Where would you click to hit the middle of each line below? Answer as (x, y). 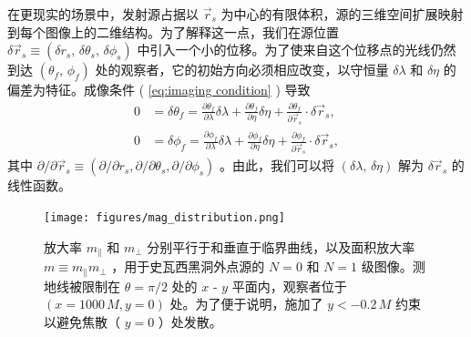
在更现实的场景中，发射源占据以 (103, 14)
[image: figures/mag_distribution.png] (164, 217)
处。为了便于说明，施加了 (246, 304)
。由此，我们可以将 (277, 165)
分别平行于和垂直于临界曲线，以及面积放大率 (281, 246)
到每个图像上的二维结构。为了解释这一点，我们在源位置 (173, 31)
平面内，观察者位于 (289, 286)
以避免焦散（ (82, 321)
